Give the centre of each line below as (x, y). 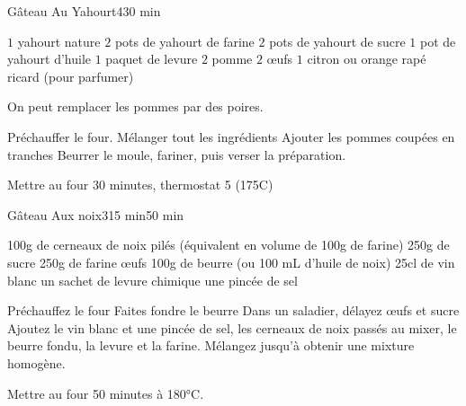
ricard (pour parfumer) (71, 76)
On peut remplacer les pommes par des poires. (135, 106)
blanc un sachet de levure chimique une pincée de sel (152, 280)
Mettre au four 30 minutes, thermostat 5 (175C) (140, 185)
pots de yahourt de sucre (337, 41)
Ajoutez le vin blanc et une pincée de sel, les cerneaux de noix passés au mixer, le (232, 327)
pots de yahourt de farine (184, 41)
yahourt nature (59, 41)
